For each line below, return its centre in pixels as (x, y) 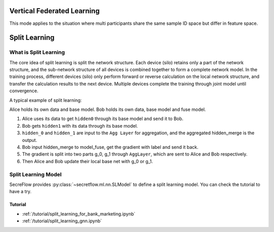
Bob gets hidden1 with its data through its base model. (80, 126)
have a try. (20, 191)
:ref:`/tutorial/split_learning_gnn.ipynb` (62, 221)
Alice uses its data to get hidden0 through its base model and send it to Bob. (103, 119)
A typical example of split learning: (46, 100)
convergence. (24, 91)
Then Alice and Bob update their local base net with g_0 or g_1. (88, 161)
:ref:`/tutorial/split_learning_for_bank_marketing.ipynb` (79, 214)
